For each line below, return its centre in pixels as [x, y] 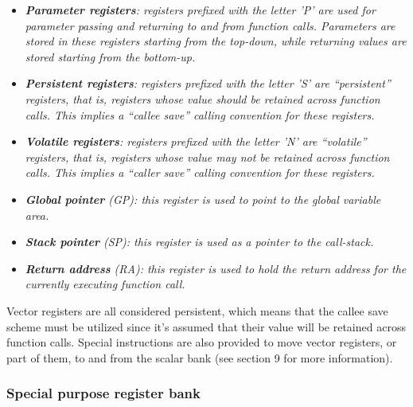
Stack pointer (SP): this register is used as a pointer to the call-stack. [199, 242]
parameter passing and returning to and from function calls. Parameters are [210, 25]
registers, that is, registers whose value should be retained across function [203, 98]
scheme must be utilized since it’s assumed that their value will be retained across [206, 326]
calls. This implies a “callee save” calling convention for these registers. [200, 114]
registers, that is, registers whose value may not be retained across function [207, 157]
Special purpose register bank [103, 393]
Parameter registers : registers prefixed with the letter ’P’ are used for [200, 10]
